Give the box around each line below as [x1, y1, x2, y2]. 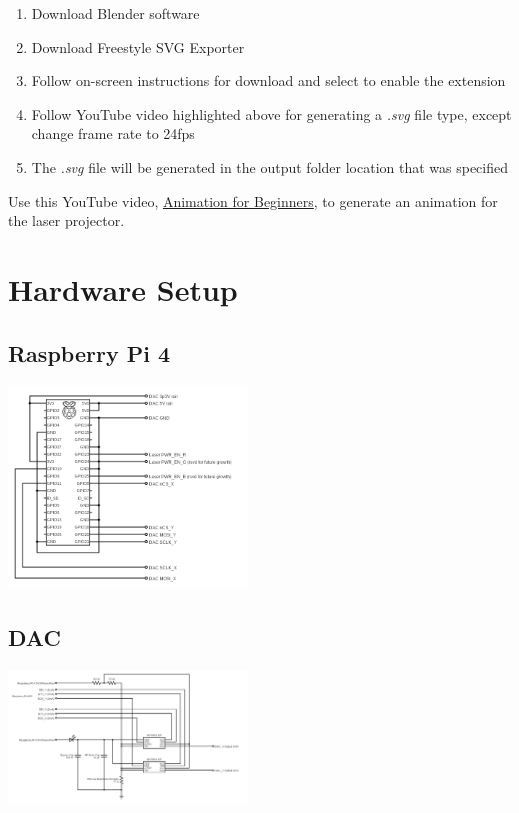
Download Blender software [31, 3, 200, 23]
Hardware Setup [8, 268, 238, 309]
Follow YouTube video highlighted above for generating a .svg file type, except [31, 103, 512, 124]
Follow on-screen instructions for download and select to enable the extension [31, 70, 506, 91]
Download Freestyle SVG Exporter [31, 36, 245, 57]
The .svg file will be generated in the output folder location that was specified [31, 156, 509, 177]
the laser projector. [8, 210, 125, 231]
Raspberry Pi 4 [8, 337, 170, 368]
